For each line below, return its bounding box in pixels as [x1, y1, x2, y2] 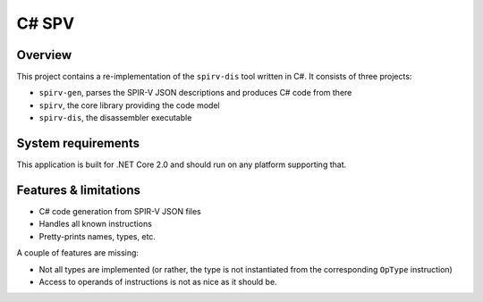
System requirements [16, 136, 140, 151]
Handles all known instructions [38, 219, 152, 230]
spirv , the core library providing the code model [38, 99, 220, 111]
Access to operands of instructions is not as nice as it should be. [38, 277, 277, 287]
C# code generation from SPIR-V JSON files [38, 206, 201, 217]
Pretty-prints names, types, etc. [38, 231, 157, 241]
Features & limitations [16, 182, 141, 197]
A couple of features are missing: [16, 247, 139, 258]
